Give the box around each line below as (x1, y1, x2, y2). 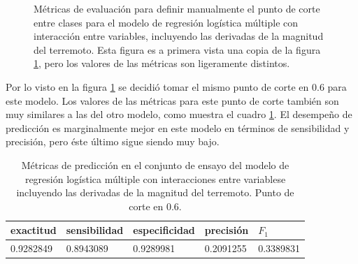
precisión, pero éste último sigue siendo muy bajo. (6, 134, 220, 149)
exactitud (10, 223, 57, 237)
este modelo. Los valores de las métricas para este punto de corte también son (6, 93, 339, 108)
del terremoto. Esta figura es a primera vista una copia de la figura (34, 42, 321, 57)
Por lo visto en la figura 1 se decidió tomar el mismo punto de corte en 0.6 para (6, 79, 347, 94)
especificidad (133, 223, 195, 237)
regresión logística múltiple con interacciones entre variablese (24, 171, 286, 186)
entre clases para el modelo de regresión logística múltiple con (34, 15, 299, 29)
